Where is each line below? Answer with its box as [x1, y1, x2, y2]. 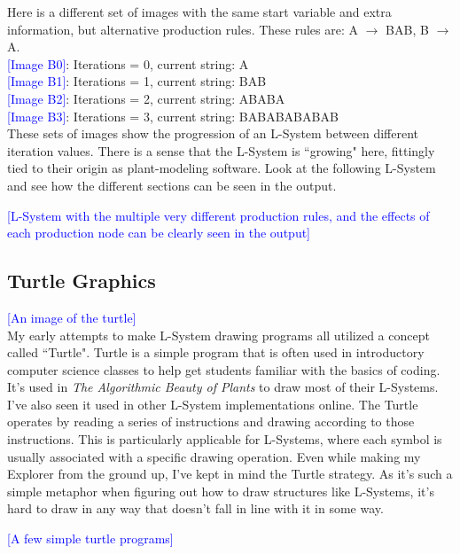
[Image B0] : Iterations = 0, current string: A [7, 54, 249, 73]
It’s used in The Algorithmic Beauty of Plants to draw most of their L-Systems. [7, 378, 439, 396]
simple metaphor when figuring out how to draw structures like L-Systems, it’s [7, 481, 434, 500]
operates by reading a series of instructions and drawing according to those [7, 412, 415, 431]
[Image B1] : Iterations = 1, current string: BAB [7, 72, 267, 90]
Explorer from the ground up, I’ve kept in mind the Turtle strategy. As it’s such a [7, 464, 453, 483]
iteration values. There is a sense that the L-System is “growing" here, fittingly [7, 141, 435, 160]
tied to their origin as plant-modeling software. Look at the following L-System [7, 159, 436, 177]
